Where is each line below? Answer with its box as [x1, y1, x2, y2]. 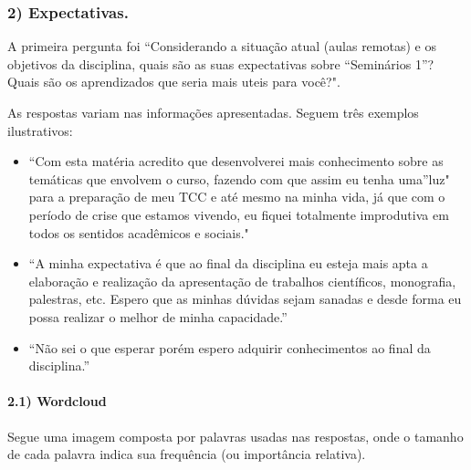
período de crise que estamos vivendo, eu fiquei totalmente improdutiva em [28, 204, 449, 224]
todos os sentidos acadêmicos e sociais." [28, 223, 249, 242]
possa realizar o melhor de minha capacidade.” [28, 307, 288, 326]
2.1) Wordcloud [7, 392, 107, 411]
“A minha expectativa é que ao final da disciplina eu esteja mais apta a [28, 254, 428, 273]
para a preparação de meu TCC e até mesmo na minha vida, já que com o [28, 187, 445, 206]
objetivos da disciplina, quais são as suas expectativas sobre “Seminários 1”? [7, 54, 434, 73]
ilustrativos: [7, 120, 73, 140]
